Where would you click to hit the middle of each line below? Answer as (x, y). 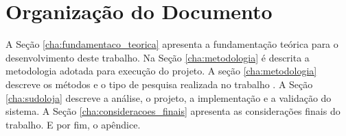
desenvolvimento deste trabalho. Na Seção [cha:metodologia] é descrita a (158, 57)
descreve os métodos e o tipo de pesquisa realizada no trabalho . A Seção (159, 84)
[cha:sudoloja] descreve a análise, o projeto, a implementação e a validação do (169, 97)
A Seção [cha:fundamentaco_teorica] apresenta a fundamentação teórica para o (172, 44)
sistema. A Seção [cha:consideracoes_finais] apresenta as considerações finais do (173, 111)
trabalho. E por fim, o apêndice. (73, 124)
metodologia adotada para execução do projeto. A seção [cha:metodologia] (161, 71)
